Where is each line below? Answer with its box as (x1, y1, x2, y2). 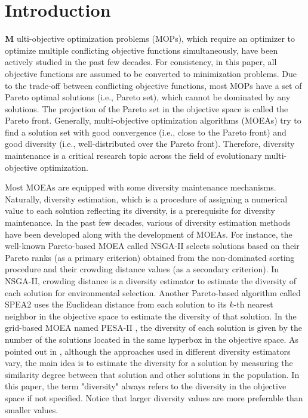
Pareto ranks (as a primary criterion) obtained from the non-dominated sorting (5, 251, 295, 263)
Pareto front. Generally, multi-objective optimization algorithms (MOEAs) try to (5, 114, 301, 127)
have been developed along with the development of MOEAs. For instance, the (5, 228, 292, 240)
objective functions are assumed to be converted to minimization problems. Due (5, 67, 297, 79)
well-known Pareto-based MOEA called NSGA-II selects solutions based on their (5, 239, 300, 252)
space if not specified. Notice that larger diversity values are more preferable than (5, 391, 303, 404)
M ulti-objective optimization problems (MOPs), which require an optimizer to (5, 32, 295, 45)
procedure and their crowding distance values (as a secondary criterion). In (5, 263, 279, 275)
